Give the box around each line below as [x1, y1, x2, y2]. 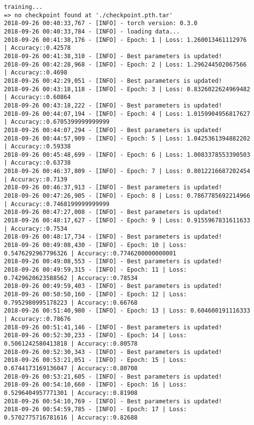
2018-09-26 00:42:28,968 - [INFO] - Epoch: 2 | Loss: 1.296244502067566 [4, 61, 247, 68]
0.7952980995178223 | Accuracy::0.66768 [4, 299, 138, 306]
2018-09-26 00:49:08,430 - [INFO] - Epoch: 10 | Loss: [4, 242, 187, 249]
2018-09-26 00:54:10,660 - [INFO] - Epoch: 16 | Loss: [4, 381, 187, 389]
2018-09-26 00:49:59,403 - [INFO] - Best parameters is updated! [4, 283, 222, 290]
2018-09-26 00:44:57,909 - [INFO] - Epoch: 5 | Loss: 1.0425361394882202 [4, 135, 251, 142]
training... [4, 3, 43, 10]
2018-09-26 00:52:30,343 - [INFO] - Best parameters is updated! [4, 348, 222, 355]
